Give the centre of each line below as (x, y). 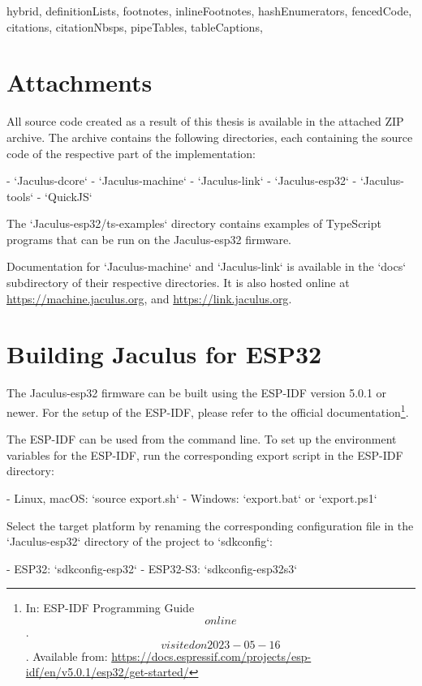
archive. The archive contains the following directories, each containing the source (210, 137)
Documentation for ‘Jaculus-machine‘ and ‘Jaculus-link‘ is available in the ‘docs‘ (207, 266)
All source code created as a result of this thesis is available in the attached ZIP (205, 121)
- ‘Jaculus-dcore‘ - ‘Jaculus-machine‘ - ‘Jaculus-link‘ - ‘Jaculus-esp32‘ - (182, 180)
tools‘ (20, 196)
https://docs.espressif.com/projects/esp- (211, 656)
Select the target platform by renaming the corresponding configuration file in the (210, 525)
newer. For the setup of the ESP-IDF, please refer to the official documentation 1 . (208, 410)
